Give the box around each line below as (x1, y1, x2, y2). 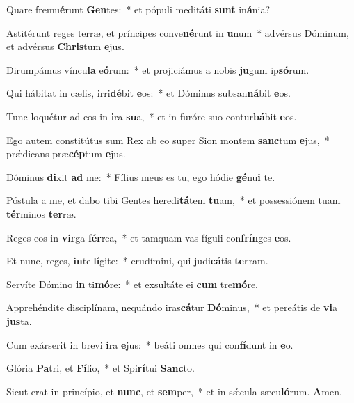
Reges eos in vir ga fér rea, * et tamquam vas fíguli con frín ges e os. (6, 230, 291, 244)
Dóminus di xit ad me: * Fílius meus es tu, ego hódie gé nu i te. (6, 169, 275, 184)
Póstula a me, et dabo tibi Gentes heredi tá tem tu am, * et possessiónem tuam (6, 193, 341, 207)
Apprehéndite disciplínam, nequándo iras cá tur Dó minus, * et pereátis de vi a (6, 300, 337, 315)
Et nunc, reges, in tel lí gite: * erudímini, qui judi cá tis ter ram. (6, 253, 268, 268)
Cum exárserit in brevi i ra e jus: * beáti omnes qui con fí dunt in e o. (6, 337, 293, 351)
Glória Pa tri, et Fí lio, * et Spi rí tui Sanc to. (6, 361, 195, 375)
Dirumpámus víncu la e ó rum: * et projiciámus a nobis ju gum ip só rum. (6, 62, 309, 77)
